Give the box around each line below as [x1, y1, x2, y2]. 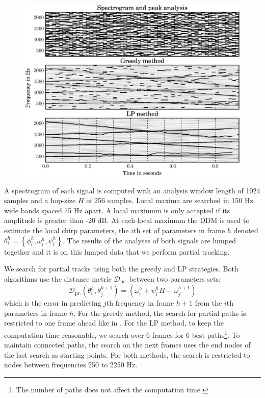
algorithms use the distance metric [4, 273, 112, 284]
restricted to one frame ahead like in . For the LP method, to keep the [4, 317, 224, 328]
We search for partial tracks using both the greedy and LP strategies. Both [4, 263, 238, 274]
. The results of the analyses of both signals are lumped [62, 235, 236, 245]
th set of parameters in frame [133, 225, 225, 236]
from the [195, 297, 222, 308]
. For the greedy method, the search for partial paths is [73, 307, 246, 318]
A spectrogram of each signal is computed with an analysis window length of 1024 [4, 185, 260, 195]
